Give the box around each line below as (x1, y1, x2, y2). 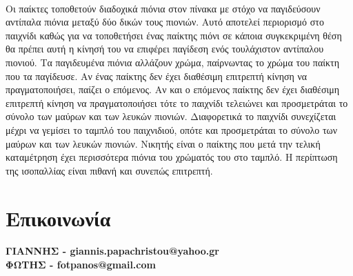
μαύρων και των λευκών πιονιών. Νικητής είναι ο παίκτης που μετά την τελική (6, 136, 321, 150)
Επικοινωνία (6, 204, 111, 232)
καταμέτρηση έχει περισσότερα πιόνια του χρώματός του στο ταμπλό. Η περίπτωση (6, 150, 338, 164)
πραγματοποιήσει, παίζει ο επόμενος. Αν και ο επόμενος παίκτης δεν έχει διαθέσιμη (6, 82, 340, 97)
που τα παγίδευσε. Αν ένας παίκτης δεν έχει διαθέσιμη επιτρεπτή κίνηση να (6, 68, 307, 83)
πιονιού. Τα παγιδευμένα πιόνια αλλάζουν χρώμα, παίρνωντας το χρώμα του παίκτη (6, 55, 339, 69)
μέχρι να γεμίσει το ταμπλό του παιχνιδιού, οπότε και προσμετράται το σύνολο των (6, 122, 338, 137)
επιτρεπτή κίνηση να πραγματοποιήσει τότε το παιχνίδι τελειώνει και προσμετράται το (6, 95, 348, 110)
